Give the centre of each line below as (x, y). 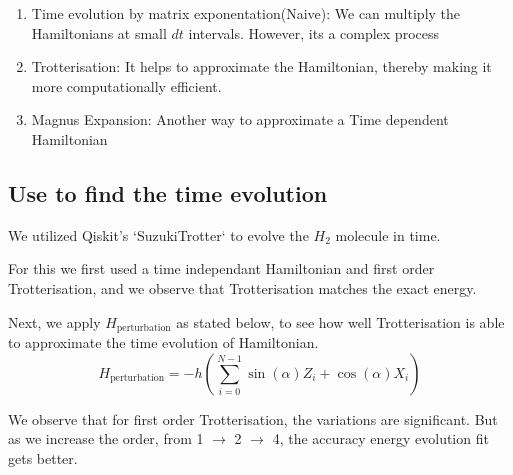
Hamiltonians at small (99, 32)
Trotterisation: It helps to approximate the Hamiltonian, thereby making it (261, 66)
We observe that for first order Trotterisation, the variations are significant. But (253, 418)
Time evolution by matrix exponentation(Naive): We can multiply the (246, 13)
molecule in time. (388, 234)
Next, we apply (54, 321)
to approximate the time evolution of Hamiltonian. (163, 342)
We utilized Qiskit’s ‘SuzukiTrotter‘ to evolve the (158, 234)
